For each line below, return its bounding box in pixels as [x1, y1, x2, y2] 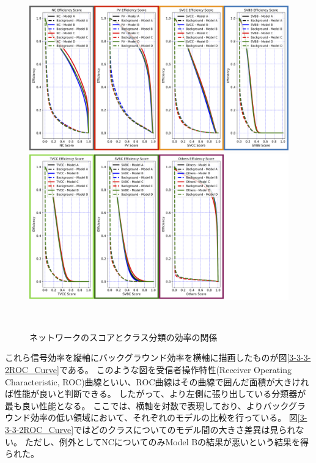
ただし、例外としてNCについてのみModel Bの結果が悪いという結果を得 [24, 435, 309, 448]
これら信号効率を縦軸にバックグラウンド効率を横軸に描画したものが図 [5, 351, 287, 364]
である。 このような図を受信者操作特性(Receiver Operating [59, 363, 292, 376]
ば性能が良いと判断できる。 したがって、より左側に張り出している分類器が [5, 387, 306, 400]
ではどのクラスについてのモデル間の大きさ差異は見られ [73, 423, 296, 435]
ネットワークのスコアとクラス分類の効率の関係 [29, 330, 218, 343]
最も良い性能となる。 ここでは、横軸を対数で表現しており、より [5, 399, 263, 412]
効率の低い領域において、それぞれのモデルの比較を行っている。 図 [30, 411, 298, 424]
